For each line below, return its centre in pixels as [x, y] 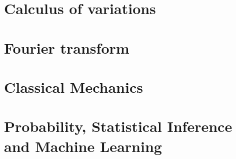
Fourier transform [67, 47]
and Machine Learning [83, 146]
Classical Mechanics [73, 87]
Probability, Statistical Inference [118, 126]
